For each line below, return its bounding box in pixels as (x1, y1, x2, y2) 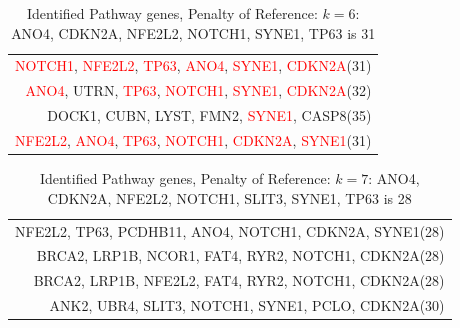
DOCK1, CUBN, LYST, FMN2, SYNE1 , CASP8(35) (47, 105, 372, 126)
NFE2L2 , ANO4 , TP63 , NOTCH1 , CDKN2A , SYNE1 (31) (15, 129, 372, 150)
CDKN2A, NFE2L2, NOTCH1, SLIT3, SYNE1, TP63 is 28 (47, 187, 412, 208)
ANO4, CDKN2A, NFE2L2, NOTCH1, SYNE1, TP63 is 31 (11, 22, 376, 43)
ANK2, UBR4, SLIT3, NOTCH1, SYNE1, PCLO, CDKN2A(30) (49, 295, 445, 316)
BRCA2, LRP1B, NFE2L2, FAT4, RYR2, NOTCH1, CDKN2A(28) (33, 270, 445, 291)
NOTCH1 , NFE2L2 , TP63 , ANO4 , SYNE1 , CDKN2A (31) (15, 55, 372, 76)
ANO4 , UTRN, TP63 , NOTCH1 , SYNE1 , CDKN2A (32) (25, 80, 372, 101)
